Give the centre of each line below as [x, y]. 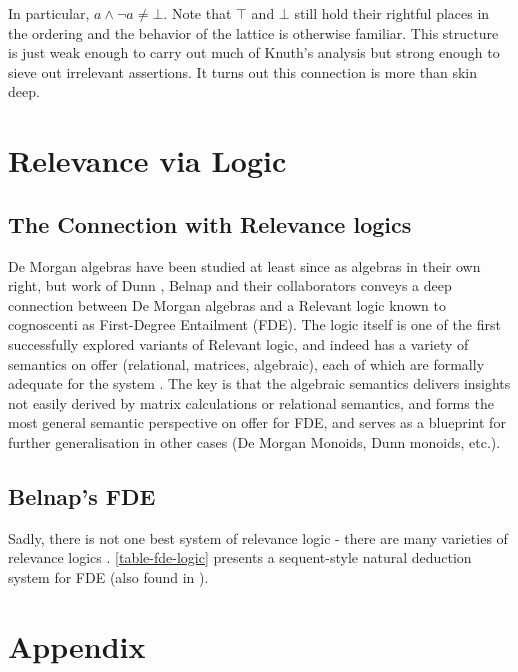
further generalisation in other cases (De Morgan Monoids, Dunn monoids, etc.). [254, 441]
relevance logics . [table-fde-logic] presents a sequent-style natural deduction [240, 557]
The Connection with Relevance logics [210, 223]
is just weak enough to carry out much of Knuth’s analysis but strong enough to [254, 52]
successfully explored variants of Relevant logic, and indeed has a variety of [238, 343]
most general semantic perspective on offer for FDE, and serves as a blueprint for [257, 422]
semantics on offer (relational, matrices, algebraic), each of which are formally [246, 363]
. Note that [197, 13]
